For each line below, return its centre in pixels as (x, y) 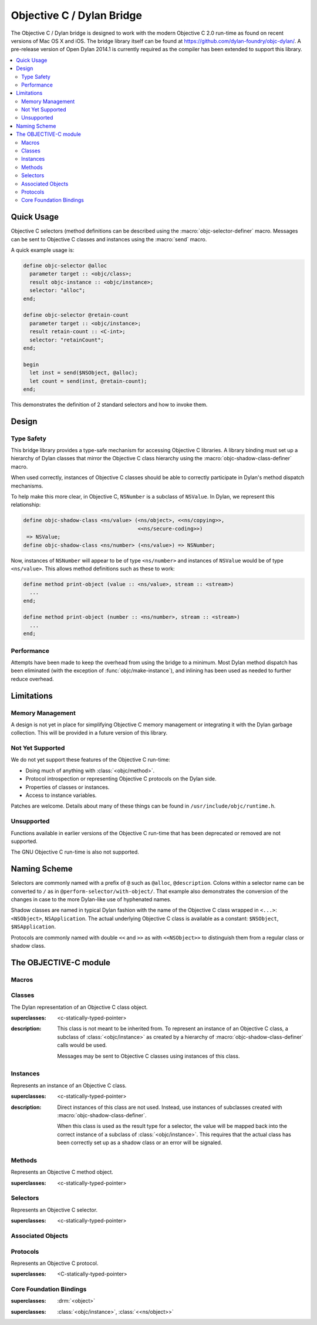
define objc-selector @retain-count (76, 315)
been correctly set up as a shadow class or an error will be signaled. (140, 1143)
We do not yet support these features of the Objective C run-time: (90, 760)
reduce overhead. (32, 679)
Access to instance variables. (61, 795)
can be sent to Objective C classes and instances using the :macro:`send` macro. (109, 239)
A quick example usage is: (43, 250)
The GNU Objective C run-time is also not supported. (75, 852)
